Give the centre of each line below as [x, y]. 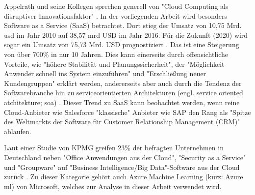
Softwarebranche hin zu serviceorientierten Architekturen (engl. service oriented [124, 93]
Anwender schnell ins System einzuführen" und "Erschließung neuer [105, 73]
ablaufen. [18, 131]
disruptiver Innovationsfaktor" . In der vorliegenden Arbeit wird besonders [116, 15]
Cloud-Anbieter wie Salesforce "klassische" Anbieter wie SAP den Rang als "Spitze [127, 112]
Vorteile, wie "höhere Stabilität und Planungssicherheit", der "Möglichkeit [114, 64]
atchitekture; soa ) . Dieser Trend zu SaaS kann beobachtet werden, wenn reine [122, 102]
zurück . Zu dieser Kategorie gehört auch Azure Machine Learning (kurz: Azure [124, 177]
